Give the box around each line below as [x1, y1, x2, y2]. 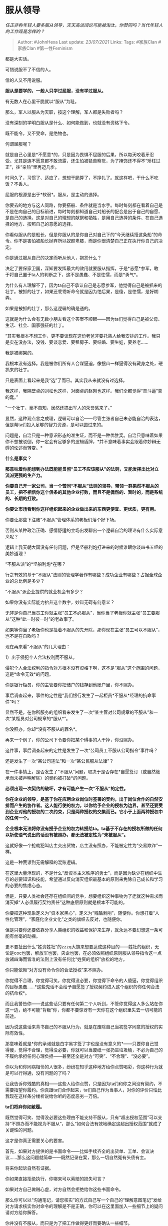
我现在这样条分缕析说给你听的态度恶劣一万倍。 [5, 1093, 101, 1099]
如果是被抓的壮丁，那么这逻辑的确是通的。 [5, 305, 93, 311]
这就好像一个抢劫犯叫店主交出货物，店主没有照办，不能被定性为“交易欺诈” [5, 842, 158, 848]
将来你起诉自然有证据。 [5, 1165, 53, 1171]
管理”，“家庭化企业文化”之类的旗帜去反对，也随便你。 [13, 916, 125, 922]
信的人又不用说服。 [5, 77, 45, 83]
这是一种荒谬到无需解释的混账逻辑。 [5, 859, 80, 865]
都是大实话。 [5, 56, 31, 62]
